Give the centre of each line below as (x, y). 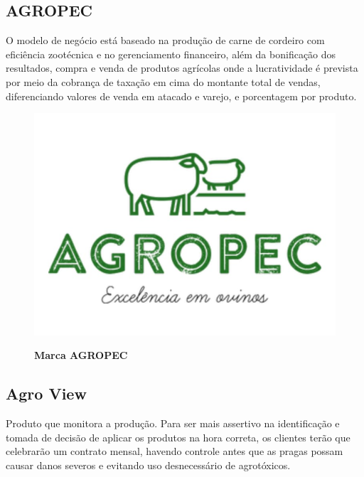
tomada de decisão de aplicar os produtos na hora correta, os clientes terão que (178, 437)
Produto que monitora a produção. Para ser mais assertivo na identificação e (173, 423)
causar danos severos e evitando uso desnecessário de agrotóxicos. (148, 465)
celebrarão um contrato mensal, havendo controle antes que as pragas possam (175, 451)
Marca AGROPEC (81, 355)
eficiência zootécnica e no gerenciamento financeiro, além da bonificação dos (171, 54)
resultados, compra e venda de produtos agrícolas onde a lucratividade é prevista (182, 68)
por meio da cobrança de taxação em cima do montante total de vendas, (163, 81)
